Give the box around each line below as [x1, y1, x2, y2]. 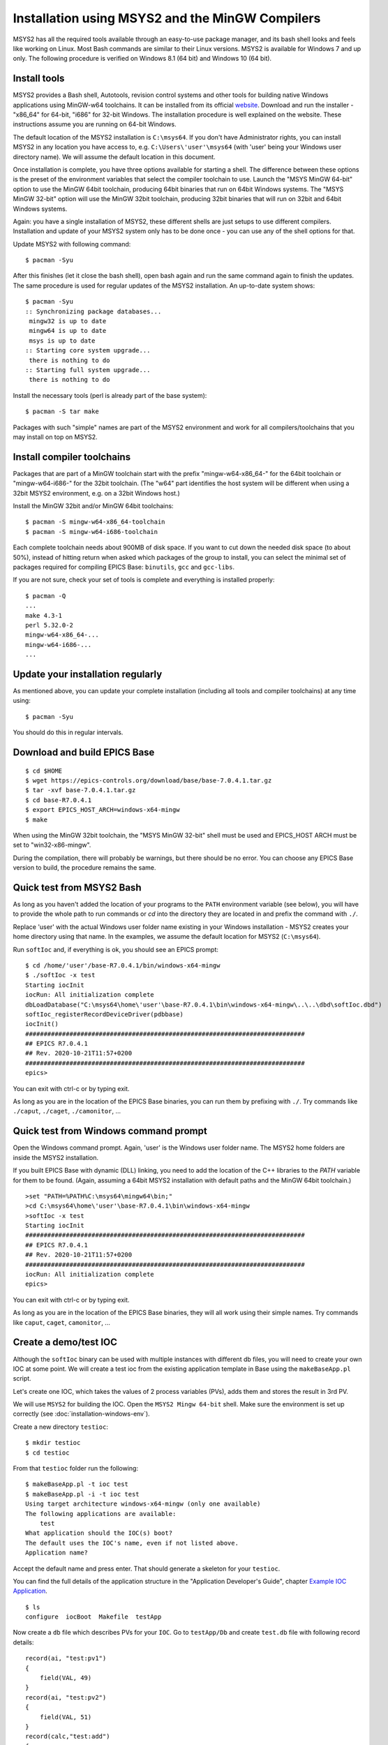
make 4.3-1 [25, 611, 63, 619]
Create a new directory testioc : [13, 1423, 108, 1431]
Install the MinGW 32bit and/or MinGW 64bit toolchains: [13, 502, 174, 510]
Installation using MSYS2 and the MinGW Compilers [13, 10, 321, 26]
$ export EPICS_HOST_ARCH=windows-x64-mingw [25, 806, 181, 814]
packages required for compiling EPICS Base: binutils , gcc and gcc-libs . [13, 563, 235, 571]
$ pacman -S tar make [25, 408, 99, 415]
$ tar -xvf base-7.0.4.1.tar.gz [25, 786, 136, 794]
